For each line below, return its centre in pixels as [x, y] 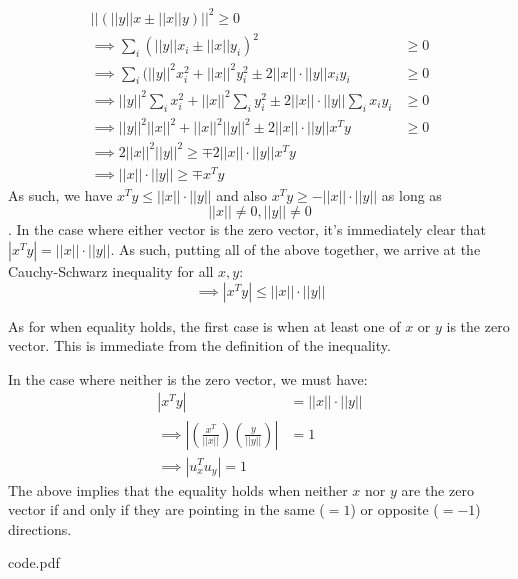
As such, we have [60, 194]
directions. [40, 528]
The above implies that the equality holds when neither [178, 489]
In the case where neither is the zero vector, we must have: [188, 378]
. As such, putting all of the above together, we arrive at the [295, 249]
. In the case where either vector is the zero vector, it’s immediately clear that [247, 229]
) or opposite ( [394, 509]
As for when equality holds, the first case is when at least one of [204, 325]
